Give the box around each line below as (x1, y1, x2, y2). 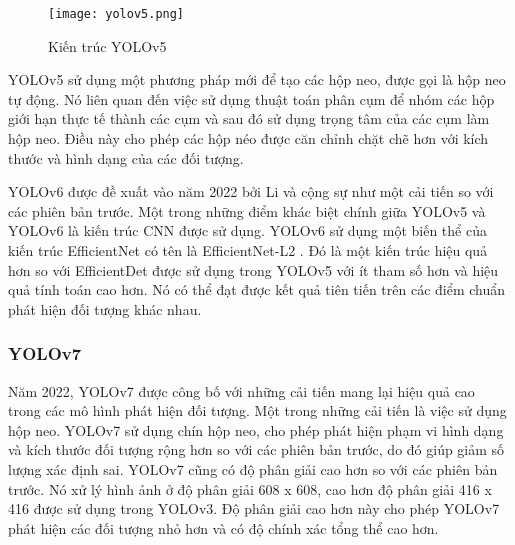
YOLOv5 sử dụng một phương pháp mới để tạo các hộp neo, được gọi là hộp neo (8, 69, 506, 90)
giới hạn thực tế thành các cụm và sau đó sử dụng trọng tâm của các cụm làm (8, 108, 490, 129)
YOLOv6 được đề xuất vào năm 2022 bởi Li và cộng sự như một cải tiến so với (8, 181, 494, 202)
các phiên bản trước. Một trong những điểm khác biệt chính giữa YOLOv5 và (8, 200, 486, 221)
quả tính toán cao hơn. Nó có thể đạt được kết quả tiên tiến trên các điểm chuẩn (8, 279, 506, 300)
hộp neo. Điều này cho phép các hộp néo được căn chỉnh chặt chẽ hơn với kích (8, 128, 489, 149)
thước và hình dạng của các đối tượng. (8, 147, 244, 168)
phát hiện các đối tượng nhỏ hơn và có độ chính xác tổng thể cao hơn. (8, 517, 439, 538)
